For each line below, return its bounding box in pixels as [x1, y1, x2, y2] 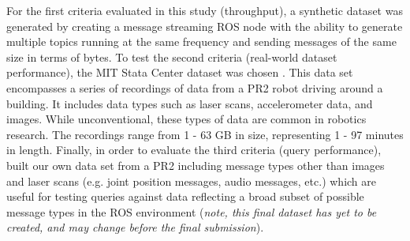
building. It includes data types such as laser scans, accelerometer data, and [6, 95, 373, 111]
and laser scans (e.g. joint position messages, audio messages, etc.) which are [6, 172, 376, 189]
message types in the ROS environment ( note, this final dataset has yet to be [6, 203, 377, 220]
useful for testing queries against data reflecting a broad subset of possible [6, 188, 364, 205]
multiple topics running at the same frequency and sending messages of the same [6, 33, 397, 50]
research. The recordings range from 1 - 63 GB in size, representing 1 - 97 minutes [6, 126, 404, 142]
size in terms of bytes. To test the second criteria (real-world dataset [6, 48, 337, 65]
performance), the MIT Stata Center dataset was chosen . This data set [6, 64, 353, 81]
